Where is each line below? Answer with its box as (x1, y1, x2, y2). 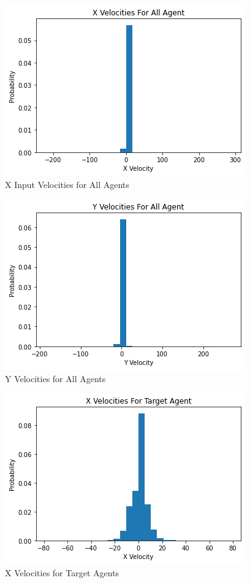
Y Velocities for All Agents (5, 372, 106, 385)
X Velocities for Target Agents (5, 566, 119, 579)
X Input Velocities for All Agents (5, 178, 129, 190)
